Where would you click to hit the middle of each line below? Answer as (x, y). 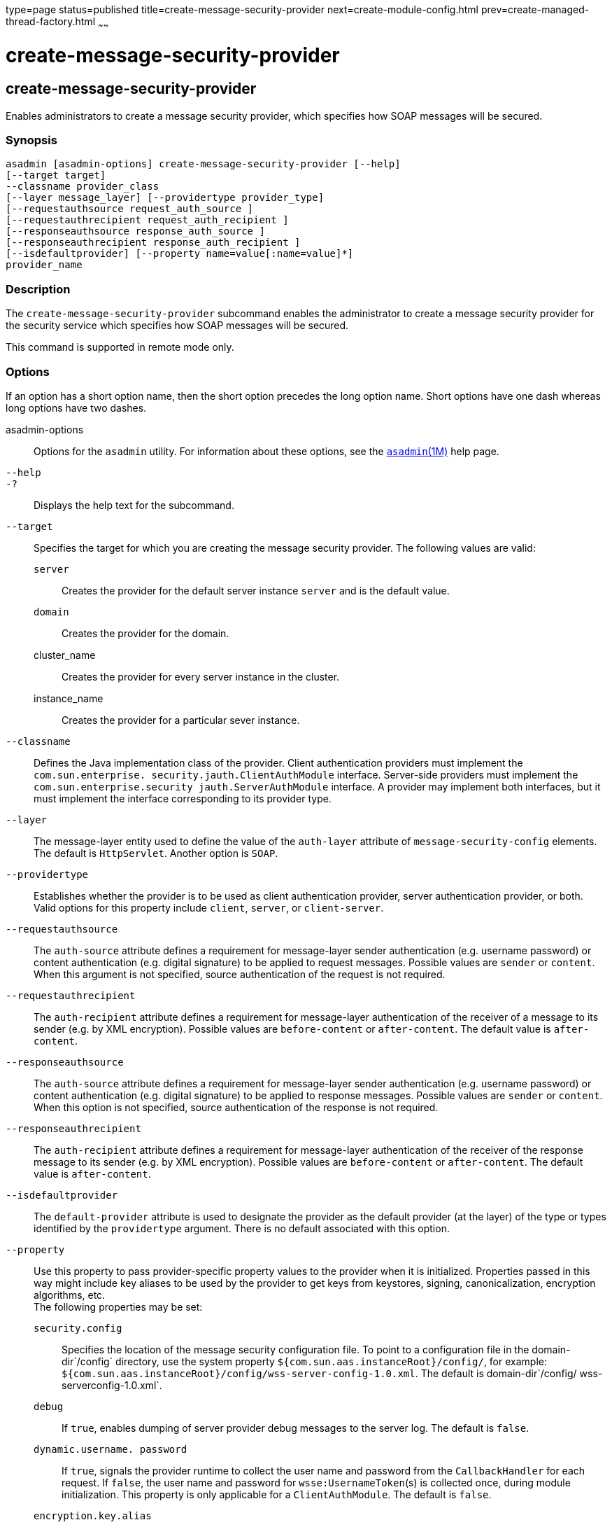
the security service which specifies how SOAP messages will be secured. (177, 326)
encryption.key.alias (93, 1515)
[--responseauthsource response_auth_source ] (135, 231)
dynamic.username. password (111, 1449)
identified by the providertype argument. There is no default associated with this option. (242, 1228)
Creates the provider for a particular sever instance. (181, 720)
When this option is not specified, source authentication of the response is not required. (236, 1107)
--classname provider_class (83, 187)
